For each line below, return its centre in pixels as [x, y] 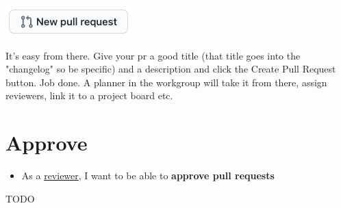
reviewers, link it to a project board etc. [89, 95]
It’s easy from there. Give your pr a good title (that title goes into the [153, 55]
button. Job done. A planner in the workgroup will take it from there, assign [166, 82]
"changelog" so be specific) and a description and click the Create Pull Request [171, 69]
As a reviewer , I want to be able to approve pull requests [148, 175]
